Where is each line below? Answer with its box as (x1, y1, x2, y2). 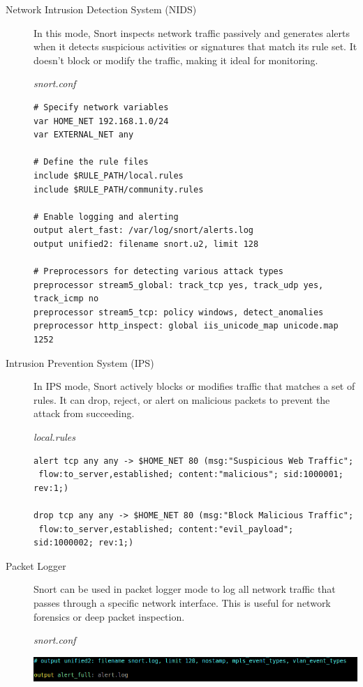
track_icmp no (34, 294, 99, 304)
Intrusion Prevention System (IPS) (6, 355, 154, 370)
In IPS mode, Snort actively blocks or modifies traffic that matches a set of (34, 379, 355, 393)
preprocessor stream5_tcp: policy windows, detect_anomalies (34, 307, 324, 317)
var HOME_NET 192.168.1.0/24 (34, 116, 169, 126)
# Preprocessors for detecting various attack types (34, 266, 283, 277)
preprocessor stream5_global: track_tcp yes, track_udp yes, (34, 280, 324, 290)
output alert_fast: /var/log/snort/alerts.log (34, 225, 253, 236)
